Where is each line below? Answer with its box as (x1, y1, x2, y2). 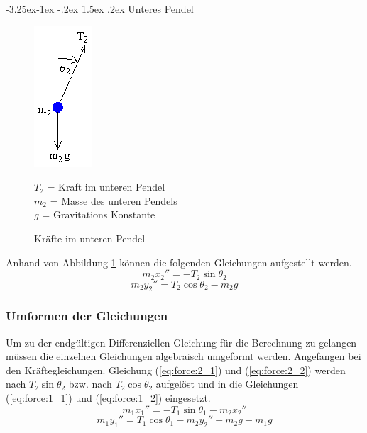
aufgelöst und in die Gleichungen (155, 376, 299, 391)
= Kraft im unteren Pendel (47, 179, 165, 194)
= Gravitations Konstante (42, 207, 155, 222)
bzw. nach (68, 376, 112, 391)
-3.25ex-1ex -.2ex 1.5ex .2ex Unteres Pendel (6, 1, 194, 16)
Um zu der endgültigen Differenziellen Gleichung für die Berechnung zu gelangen (6, 334, 357, 349)
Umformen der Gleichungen (6, 307, 168, 325)
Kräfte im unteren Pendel (34, 230, 146, 245)
